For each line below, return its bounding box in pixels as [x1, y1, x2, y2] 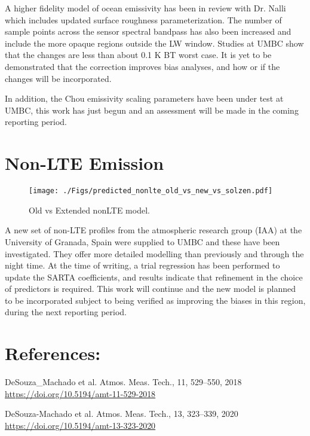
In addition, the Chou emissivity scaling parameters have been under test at [5, 92, 284, 105]
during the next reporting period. [5, 306, 127, 318]
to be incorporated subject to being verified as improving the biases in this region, [5, 294, 306, 306]
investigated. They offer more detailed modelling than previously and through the [5, 247, 304, 260]
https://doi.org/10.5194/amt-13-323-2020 [5, 419, 156, 431]
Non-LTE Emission [5, 151, 164, 175]
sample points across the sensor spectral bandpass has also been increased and [5, 25, 291, 38]
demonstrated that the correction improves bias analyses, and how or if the [5, 60, 280, 72]
